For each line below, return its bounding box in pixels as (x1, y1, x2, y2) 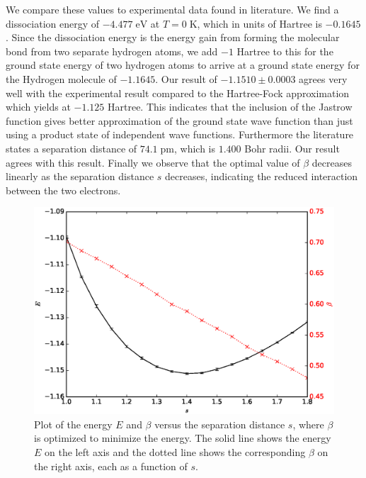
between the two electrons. (6, 182, 121, 197)
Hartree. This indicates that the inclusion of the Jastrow (107, 99, 353, 114)
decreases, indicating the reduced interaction (165, 169, 358, 184)
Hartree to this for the (236, 43, 333, 58)
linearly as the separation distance (6, 169, 154, 184)
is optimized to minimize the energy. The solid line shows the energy (34, 430, 331, 445)
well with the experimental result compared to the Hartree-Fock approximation (6, 85, 350, 100)
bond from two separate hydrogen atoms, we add (6, 43, 218, 58)
